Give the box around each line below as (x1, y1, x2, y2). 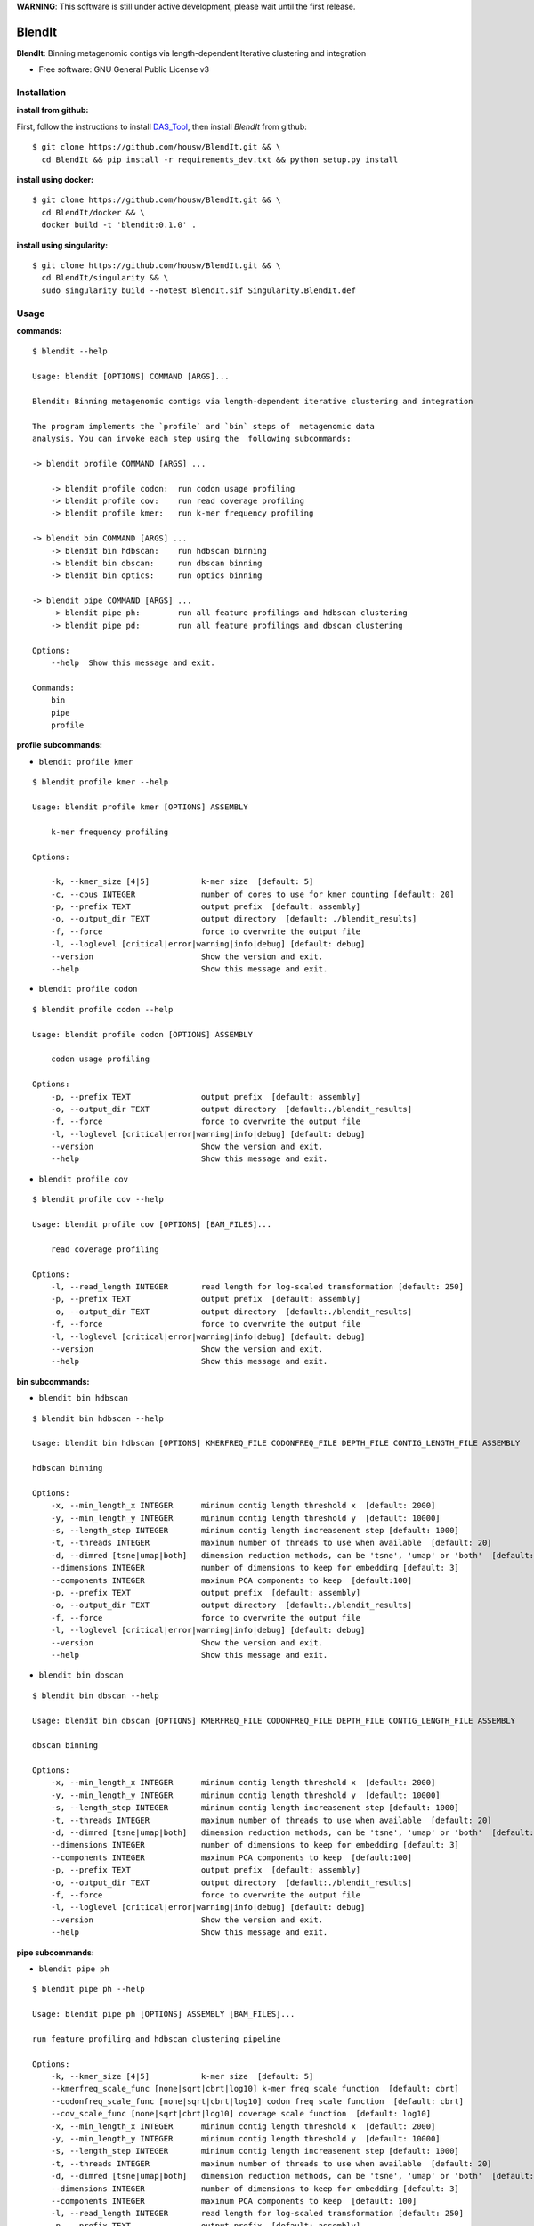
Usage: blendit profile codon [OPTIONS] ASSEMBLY (32, 1029, 254, 1039)
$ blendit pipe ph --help (32, 1984, 146, 1994)
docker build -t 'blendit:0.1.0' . (41, 220, 198, 231)
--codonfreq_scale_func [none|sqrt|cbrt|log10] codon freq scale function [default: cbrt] (50, 2096, 465, 2106)
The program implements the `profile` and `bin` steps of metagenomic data (32, 421, 376, 431)
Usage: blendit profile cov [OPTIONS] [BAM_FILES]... (32, 1220, 271, 1230)
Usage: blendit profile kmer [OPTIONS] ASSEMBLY (32, 801, 248, 812)
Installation (16, 86, 67, 99)
